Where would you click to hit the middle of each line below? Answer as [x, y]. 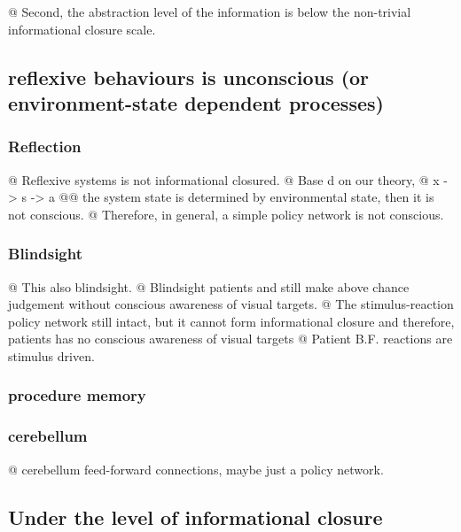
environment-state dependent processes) [196, 102]
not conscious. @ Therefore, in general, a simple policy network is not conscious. [226, 214]
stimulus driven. [51, 355]
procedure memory [77, 395]
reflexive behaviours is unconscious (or [189, 77]
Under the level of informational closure [195, 517]
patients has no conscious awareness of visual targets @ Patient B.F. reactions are [230, 339]
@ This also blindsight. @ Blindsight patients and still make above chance [209, 286]
